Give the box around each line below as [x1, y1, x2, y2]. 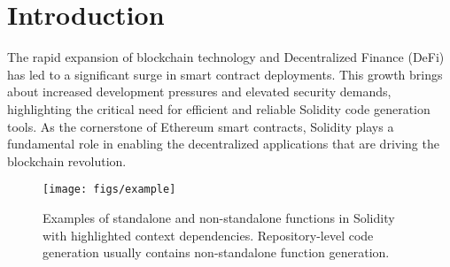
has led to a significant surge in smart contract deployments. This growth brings [7, 65, 443, 83]
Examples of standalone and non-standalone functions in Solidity [43, 208, 395, 226]
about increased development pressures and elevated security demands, [7, 82, 392, 101]
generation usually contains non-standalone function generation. [43, 243, 390, 262]
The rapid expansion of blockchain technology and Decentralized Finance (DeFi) [7, 48, 445, 66]
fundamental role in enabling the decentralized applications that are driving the [7, 134, 439, 153]
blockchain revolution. [7, 151, 127, 170]
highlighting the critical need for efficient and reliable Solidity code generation [7, 99, 431, 118]
